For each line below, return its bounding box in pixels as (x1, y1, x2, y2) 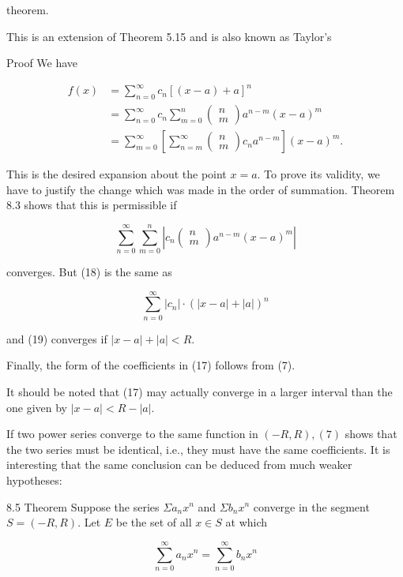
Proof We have (6, 54, 78, 71)
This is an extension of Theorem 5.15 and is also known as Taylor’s (6, 28, 332, 44)
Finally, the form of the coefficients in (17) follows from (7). (6, 357, 296, 373)
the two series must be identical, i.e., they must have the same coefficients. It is (6, 440, 390, 457)
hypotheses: (6, 471, 62, 488)
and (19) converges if (6, 330, 107, 347)
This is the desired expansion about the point (6, 166, 227, 182)
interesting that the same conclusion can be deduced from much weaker (6, 456, 352, 473)
